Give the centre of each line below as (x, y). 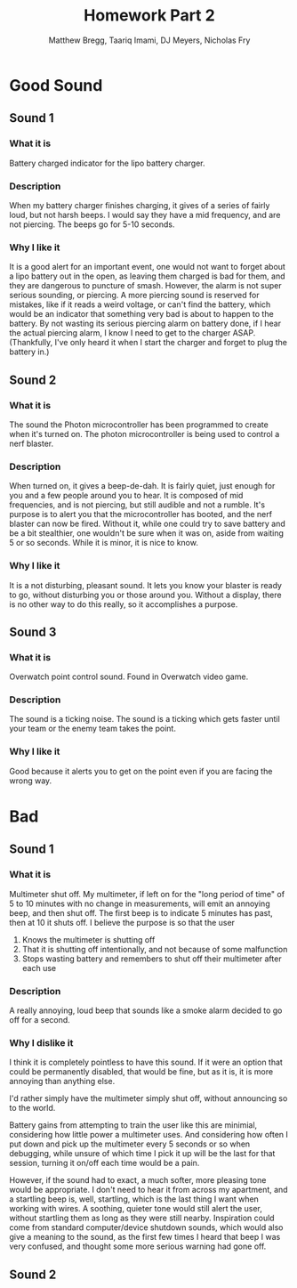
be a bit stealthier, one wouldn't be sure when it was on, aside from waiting (147, 533)
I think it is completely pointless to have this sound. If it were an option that (146, 1062)
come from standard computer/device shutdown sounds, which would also (146, 1227)
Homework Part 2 (149, 16)
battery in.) (29, 352)
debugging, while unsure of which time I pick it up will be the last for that (142, 1154)
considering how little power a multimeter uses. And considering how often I (149, 1135)
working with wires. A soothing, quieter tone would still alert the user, (136, 1209)
